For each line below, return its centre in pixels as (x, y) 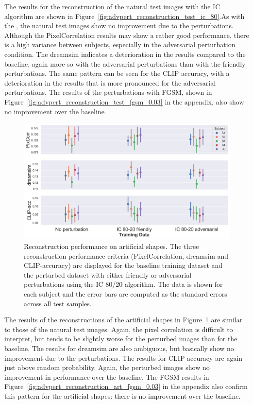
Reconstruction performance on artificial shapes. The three (111, 246)
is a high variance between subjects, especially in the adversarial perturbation (120, 44)
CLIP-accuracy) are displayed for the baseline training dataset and (123, 265)
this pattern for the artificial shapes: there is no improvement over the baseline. (123, 395)
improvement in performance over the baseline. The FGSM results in (107, 377)
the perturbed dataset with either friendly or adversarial (108, 274)
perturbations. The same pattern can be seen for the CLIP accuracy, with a (117, 73)
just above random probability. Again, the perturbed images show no (107, 367)
